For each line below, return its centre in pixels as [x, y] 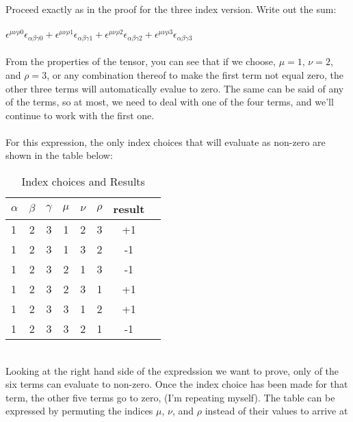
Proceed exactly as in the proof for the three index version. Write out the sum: [171, 9]
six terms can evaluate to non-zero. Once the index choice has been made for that [177, 384]
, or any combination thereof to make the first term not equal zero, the [195, 74]
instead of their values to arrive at [276, 411]
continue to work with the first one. [80, 115]
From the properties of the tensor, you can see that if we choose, [141, 61]
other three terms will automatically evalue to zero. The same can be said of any [175, 88]
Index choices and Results [83, 182]
